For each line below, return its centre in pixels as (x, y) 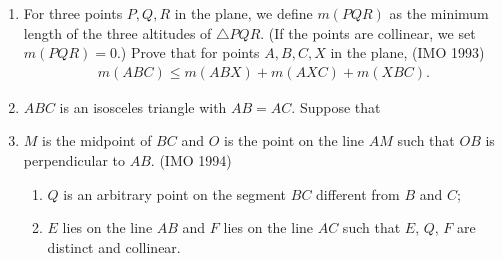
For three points (73, 13)
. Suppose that (336, 106)
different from (358, 193)
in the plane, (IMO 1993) (407, 52)
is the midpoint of (97, 140)
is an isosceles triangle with (143, 106)
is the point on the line (294, 140)
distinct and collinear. (114, 246)
